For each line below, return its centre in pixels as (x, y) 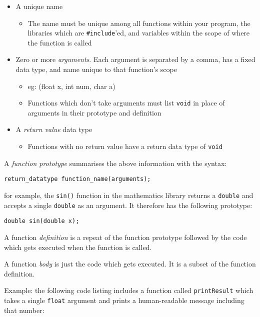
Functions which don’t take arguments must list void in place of (126, 103)
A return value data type (54, 129)
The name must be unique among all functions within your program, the (139, 23)
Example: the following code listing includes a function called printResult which (129, 290)
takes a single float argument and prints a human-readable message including (124, 300)
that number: (24, 310)
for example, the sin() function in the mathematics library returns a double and (129, 195)
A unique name (39, 6)
